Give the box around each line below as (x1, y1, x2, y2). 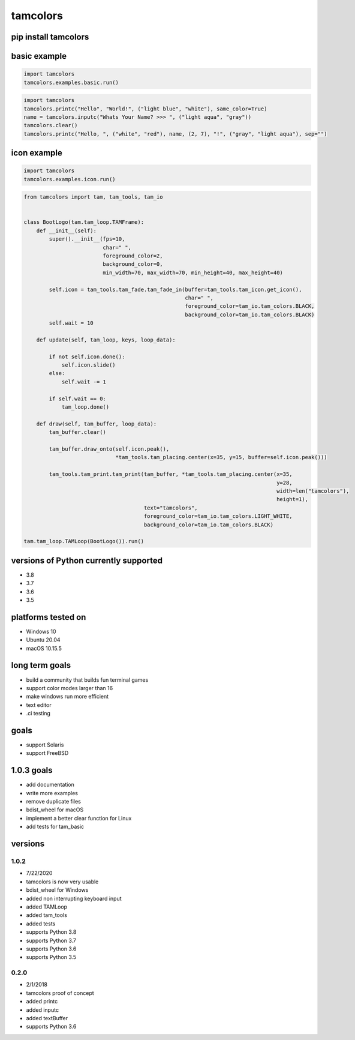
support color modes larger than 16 (26, 684, 113, 691)
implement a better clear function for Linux (26, 814, 132, 822)
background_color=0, (103, 261, 163, 268)
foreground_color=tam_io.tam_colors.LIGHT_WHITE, (143, 513, 293, 520)
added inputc (26, 1006, 59, 1014)
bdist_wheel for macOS (26, 806, 84, 813)
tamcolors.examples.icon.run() (23, 176, 116, 182)
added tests (26, 920, 56, 927)
